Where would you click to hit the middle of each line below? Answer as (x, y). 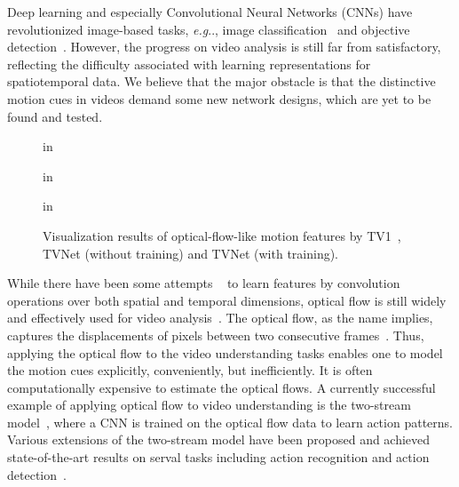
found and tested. (55, 116)
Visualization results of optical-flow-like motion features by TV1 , (222, 235)
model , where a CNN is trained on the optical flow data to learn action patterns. (230, 422)
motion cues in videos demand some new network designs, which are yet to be (219, 98)
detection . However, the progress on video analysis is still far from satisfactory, (224, 47)
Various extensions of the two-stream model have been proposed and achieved (219, 439)
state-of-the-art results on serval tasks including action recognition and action (218, 457)
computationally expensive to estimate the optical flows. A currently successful (222, 387)
